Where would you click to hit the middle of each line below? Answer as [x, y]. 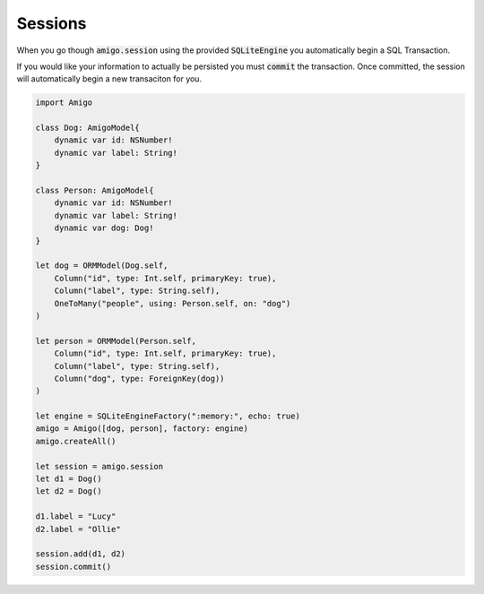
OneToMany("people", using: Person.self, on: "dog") [173, 303]
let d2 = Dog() [69, 491]
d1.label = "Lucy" [76, 517]
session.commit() [73, 566]
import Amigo [64, 103]
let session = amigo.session [99, 466]
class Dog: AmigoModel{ [88, 128]
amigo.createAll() [76, 441]
